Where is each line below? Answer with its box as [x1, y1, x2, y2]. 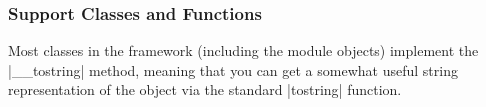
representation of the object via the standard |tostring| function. [8, 79, 402, 100]
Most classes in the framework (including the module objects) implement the [8, 40, 479, 61]
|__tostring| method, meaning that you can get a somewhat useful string [8, 59, 458, 80]
